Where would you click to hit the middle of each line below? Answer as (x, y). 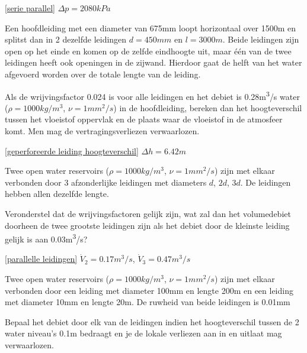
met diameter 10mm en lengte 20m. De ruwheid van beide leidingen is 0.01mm (148, 302)
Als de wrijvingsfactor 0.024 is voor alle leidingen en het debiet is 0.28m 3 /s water (152, 95)
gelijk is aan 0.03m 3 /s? (46, 238)
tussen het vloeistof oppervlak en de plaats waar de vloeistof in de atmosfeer (144, 119)
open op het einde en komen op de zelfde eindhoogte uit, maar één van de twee (148, 51)
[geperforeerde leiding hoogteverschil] (72, 150)
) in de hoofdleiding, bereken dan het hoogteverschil (208, 107)
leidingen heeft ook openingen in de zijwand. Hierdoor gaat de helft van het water (153, 62)
